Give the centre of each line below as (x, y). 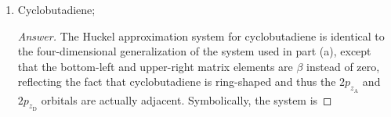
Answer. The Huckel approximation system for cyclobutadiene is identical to (201, 35)
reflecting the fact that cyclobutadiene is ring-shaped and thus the (177, 82)
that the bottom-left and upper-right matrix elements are (155, 66)
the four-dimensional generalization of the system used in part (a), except (194, 51)
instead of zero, (343, 66)
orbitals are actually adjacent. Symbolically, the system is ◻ (186, 99)
